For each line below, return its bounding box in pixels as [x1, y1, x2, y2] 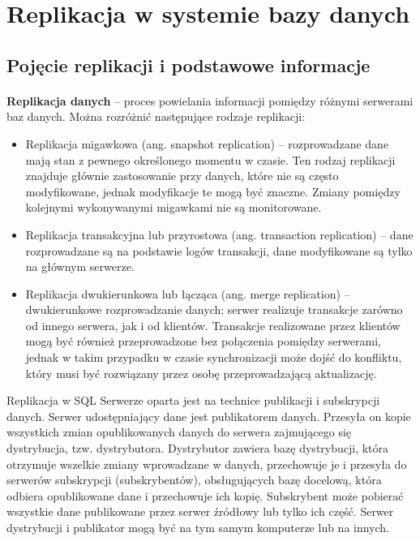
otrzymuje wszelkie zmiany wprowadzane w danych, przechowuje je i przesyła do [6, 455, 407, 472]
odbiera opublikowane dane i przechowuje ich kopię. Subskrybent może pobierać [6, 487, 404, 504]
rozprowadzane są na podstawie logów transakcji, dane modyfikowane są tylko [25, 242, 413, 259]
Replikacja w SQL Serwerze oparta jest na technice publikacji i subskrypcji [6, 392, 380, 409]
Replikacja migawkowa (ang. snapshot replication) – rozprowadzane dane [25, 135, 389, 152]
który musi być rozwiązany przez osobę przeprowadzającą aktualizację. [25, 364, 377, 381]
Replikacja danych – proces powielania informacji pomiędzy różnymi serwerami [6, 92, 414, 109]
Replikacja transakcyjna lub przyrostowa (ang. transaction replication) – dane [25, 225, 414, 243]
